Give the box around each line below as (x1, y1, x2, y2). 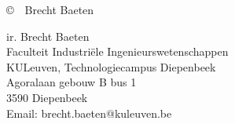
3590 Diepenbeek (6, 89, 88, 105)
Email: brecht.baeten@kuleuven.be (6, 104, 172, 121)
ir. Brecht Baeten (6, 27, 90, 44)
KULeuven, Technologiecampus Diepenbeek (6, 58, 216, 75)
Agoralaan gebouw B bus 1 (6, 74, 137, 90)
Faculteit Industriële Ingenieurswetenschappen (6, 43, 229, 60)
